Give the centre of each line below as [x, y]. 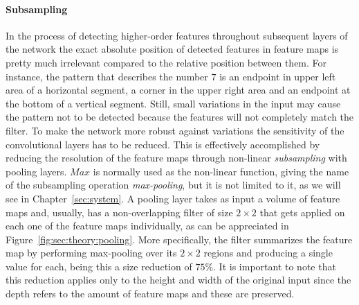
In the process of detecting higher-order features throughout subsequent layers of [177, 35]
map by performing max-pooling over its [91, 253]
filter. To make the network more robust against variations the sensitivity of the [175, 130]
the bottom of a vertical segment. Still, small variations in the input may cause [173, 103]
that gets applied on [302, 212]
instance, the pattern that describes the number [107, 76]
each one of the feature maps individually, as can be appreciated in [147, 226]
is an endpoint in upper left [278, 76]
